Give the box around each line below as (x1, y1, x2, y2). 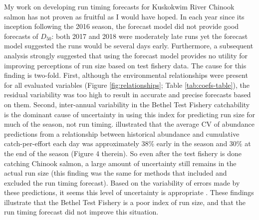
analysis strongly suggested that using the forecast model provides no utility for (4, 50, 248, 60)
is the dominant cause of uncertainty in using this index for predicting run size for (4, 109, 256, 119)
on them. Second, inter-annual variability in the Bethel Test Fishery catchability (4, 99, 250, 109)
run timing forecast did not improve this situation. (4, 207, 159, 217)
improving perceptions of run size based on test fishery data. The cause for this (4, 60, 247, 70)
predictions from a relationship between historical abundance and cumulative (4, 128, 240, 139)
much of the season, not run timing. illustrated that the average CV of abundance (4, 119, 255, 129)
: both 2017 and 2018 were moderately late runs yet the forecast (51, 30, 248, 41)
